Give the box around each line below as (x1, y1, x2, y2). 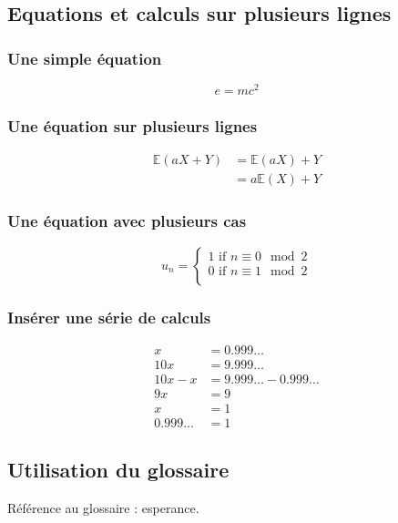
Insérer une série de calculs (7, 305, 211, 328)
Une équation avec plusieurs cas (7, 210, 247, 232)
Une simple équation (7, 46, 162, 69)
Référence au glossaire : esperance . (7, 498, 199, 518)
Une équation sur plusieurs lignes (7, 115, 258, 137)
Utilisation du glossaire (7, 456, 230, 484)
